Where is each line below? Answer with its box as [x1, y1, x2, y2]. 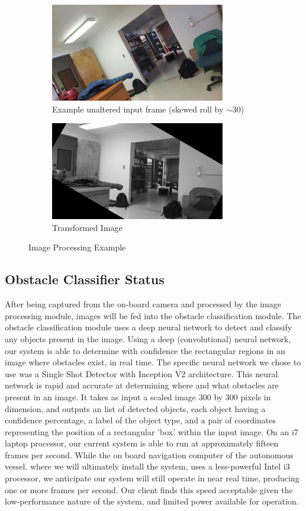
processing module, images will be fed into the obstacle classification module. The [5, 309, 301, 322]
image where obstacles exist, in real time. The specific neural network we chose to [5, 356, 301, 368]
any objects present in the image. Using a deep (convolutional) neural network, [5, 332, 291, 345]
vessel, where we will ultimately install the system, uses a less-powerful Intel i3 [5, 460, 290, 473]
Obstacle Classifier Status [5, 270, 165, 288]
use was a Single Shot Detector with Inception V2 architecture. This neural [5, 367, 278, 380]
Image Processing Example [28, 241, 126, 253]
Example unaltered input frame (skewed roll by [52, 102, 224, 115]
